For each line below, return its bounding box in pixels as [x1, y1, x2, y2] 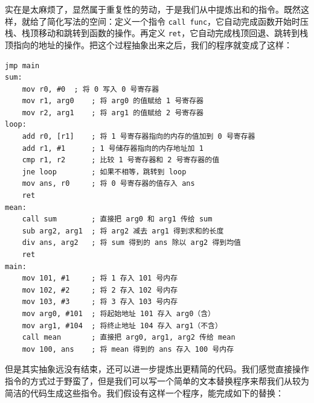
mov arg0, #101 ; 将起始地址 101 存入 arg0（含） [22, 309, 215, 318]
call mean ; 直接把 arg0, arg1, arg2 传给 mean [22, 333, 235, 342]
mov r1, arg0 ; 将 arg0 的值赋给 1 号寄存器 [22, 97, 203, 106]
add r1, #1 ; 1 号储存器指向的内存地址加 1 [22, 144, 203, 153]
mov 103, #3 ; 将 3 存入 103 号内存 [22, 297, 178, 306]
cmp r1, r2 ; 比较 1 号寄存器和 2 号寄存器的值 [22, 156, 220, 165]
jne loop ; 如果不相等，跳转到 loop [22, 167, 187, 176]
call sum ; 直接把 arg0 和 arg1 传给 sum [22, 215, 213, 224]
